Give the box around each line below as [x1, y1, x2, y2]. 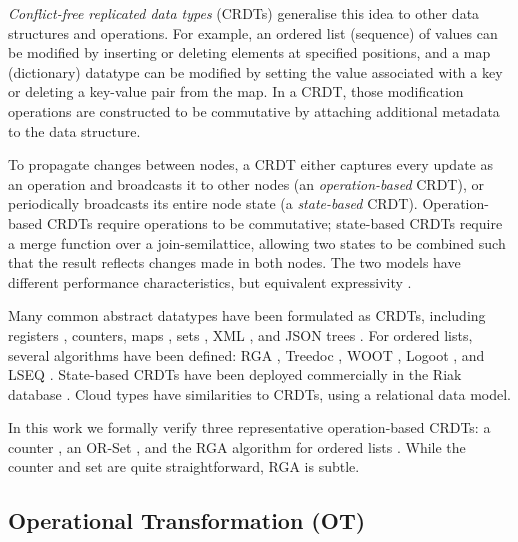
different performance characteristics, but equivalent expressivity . [8, 271, 412, 292]
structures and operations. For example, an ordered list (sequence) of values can [8, 22, 498, 43]
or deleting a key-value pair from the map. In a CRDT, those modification [8, 81, 464, 102]
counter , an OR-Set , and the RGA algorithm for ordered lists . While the [8, 436, 466, 457]
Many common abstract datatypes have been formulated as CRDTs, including [8, 305, 486, 326]
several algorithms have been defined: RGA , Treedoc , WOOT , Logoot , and [8, 344, 485, 365]
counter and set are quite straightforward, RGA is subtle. [8, 456, 360, 477]
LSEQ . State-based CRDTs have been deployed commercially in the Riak [8, 364, 462, 385]
